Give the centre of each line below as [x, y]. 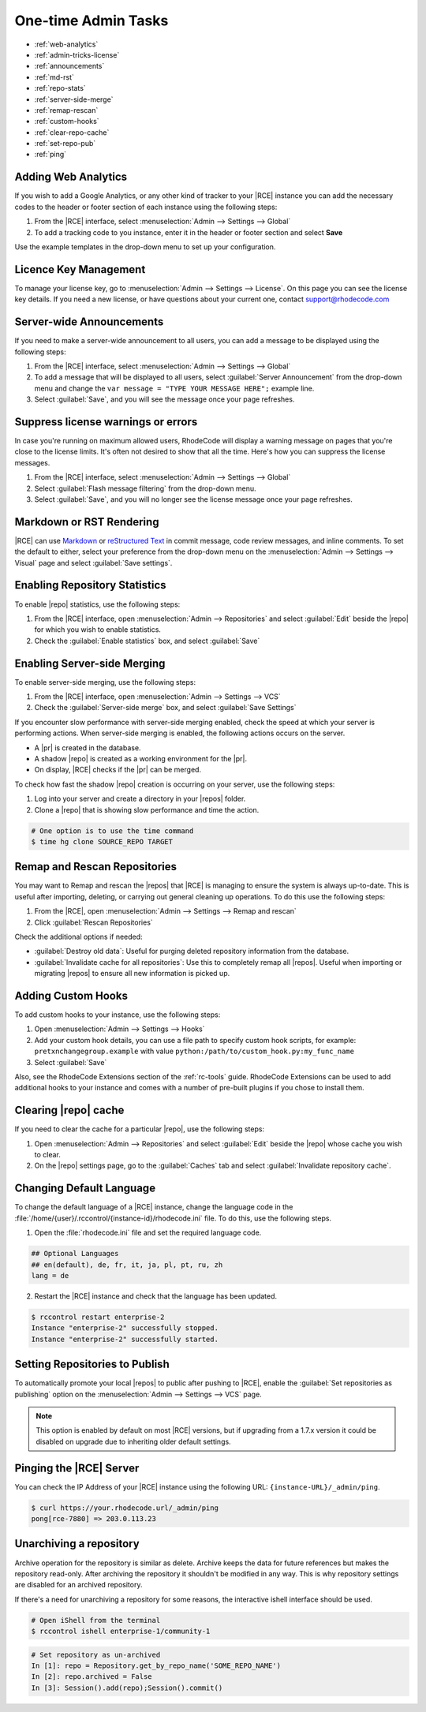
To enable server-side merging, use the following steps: [105, 682]
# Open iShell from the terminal [96, 1620]
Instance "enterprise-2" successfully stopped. [125, 1328]
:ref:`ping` [50, 155]
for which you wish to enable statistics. [98, 630]
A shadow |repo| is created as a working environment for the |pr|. [141, 758]
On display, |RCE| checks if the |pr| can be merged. [118, 770]
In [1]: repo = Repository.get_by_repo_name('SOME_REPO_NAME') [156, 1666]
